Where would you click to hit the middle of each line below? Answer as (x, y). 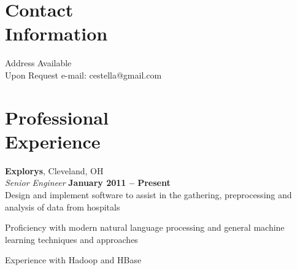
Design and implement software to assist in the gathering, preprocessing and (148, 195)
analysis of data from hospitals (63, 206)
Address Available (38, 63)
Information (56, 33)
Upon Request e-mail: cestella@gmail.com (83, 75)
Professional (57, 117)
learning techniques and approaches (71, 239)
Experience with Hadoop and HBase (73, 260)
